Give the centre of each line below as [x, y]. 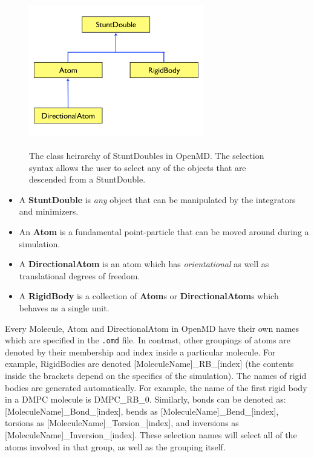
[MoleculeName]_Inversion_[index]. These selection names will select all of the [151, 435]
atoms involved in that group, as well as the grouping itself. [115, 446]
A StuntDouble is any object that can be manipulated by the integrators [157, 199]
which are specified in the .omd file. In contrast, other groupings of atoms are [148, 340]
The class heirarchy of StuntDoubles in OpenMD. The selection [147, 156]
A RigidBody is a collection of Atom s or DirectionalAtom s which [149, 296]
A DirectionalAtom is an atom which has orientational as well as [144, 264]
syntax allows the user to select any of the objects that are [138, 167]
